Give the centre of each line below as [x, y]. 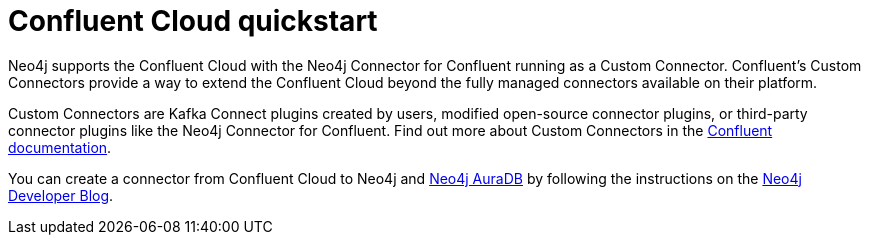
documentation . [60, 147]
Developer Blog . [61, 195]
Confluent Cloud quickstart [193, 21]
